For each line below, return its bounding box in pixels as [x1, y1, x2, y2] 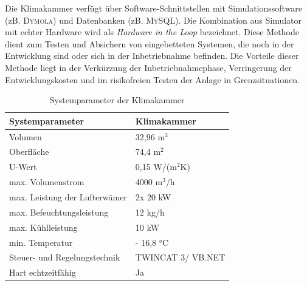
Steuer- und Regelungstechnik [9, 251, 120, 264]
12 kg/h [135, 205, 165, 218]
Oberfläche [9, 145, 49, 158]
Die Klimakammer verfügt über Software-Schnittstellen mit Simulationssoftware [5, 2, 303, 14]
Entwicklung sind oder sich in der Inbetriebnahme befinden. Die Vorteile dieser [5, 49, 299, 62]
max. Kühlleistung [9, 220, 78, 233]
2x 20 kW [135, 190, 171, 203]
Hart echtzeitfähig [9, 266, 76, 279]
